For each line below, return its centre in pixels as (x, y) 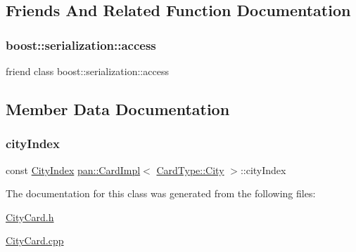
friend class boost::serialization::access (87, 71)
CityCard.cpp (35, 240)
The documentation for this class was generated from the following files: (161, 193)
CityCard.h (30, 217)
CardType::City (190, 170)
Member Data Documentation (118, 108)
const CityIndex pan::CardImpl (73, 170)
